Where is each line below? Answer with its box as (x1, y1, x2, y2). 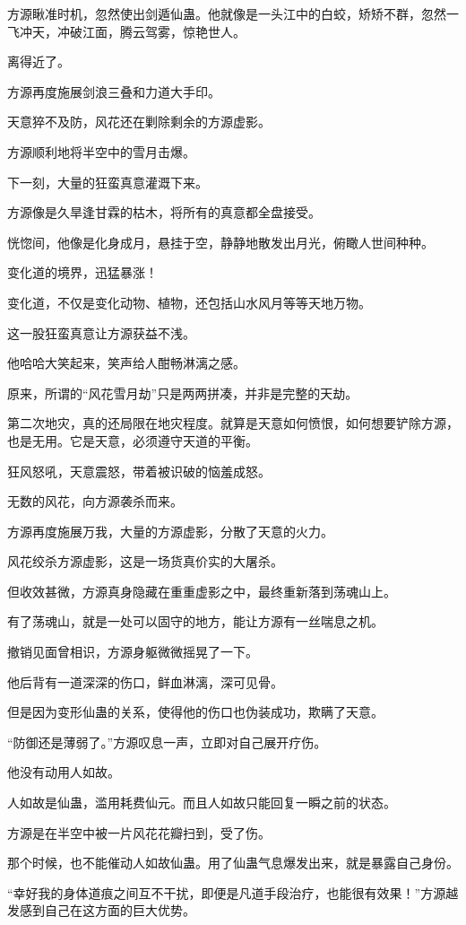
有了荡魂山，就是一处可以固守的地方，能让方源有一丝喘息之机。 (7, 612, 384, 631)
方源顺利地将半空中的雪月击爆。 (7, 142, 195, 161)
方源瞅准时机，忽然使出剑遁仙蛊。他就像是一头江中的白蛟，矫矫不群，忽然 (7, 4, 446, 22)
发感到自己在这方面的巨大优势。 (7, 901, 195, 920)
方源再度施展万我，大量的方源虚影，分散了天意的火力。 (7, 521, 333, 540)
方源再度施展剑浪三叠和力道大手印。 (7, 82, 220, 100)
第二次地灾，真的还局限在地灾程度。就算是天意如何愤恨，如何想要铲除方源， (7, 414, 459, 432)
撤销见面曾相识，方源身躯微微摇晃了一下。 (7, 642, 258, 661)
